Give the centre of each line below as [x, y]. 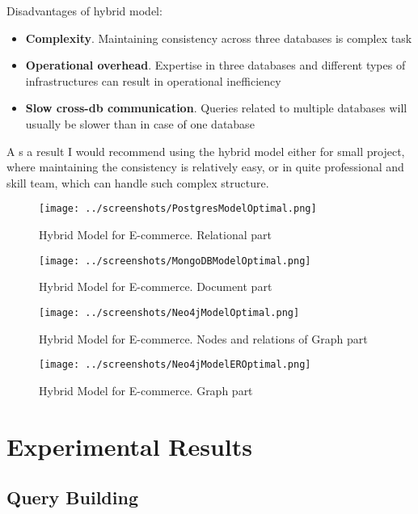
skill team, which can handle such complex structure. [138, 182]
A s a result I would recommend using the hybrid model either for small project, [206, 151]
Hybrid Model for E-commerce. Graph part [146, 390]
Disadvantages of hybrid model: [84, 11]
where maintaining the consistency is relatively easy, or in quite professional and [205, 167]
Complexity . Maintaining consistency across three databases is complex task [219, 38]
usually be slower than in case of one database [140, 123]
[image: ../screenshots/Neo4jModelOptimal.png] [169, 312]
